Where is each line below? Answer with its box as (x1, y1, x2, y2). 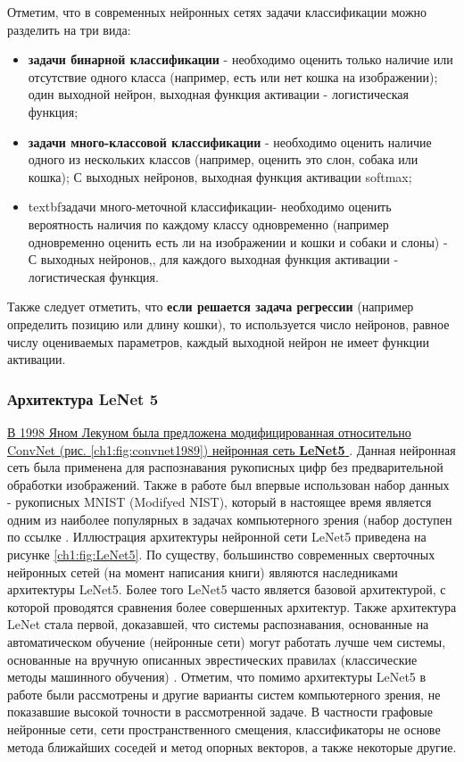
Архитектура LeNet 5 (7, 387, 159, 410)
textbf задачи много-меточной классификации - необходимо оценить (28, 197, 392, 216)
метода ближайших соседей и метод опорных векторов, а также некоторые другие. (7, 737, 457, 756)
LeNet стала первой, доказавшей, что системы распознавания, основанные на (7, 615, 429, 634)
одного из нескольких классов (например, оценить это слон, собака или (28, 150, 418, 169)
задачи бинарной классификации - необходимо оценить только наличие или (28, 50, 453, 69)
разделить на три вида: (7, 20, 131, 38)
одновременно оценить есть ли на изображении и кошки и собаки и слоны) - (28, 232, 448, 251)
